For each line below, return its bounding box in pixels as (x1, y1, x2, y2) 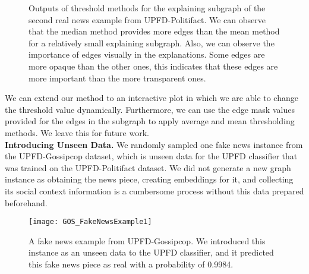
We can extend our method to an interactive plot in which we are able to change (5, 92, 298, 104)
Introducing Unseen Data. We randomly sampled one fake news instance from (5, 138, 303, 150)
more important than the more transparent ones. (29, 71, 206, 84)
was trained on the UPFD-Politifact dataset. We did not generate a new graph (5, 161, 291, 174)
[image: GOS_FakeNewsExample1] (29, 218, 152, 226)
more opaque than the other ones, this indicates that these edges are (29, 59, 278, 72)
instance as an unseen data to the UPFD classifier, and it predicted (29, 246, 274, 259)
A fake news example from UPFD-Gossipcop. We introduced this (29, 234, 266, 247)
